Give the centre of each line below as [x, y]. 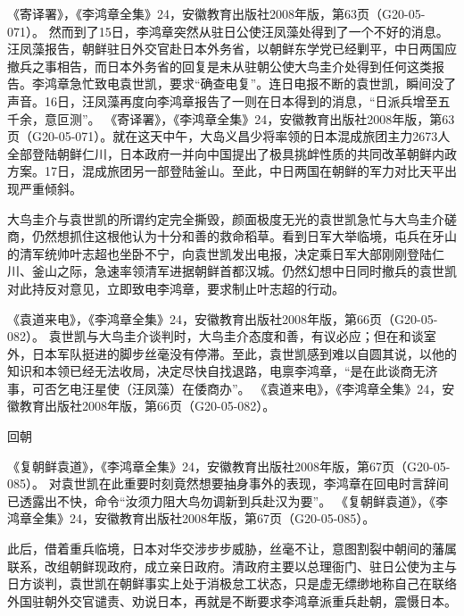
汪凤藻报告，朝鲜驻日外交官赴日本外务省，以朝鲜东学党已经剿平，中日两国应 [232, 49]
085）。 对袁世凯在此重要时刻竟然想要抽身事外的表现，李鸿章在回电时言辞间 [228, 483]
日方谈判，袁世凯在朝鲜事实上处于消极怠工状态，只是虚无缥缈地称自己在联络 [232, 583]
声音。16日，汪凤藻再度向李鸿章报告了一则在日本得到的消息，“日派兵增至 [223, 100]
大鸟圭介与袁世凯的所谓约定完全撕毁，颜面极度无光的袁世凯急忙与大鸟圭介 [226, 218]
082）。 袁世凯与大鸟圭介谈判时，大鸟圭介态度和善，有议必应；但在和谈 [215, 336]
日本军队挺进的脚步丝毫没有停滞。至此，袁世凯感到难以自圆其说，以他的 [244, 353]
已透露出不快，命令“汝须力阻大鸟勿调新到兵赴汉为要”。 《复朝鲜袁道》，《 [221, 500]
